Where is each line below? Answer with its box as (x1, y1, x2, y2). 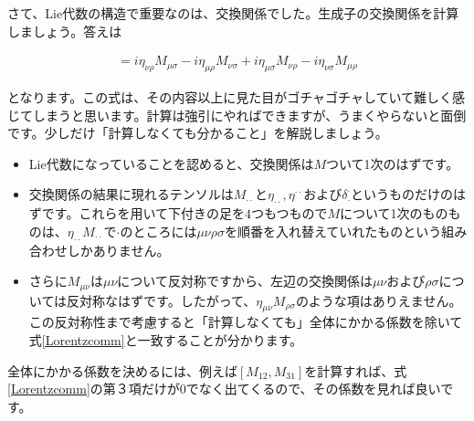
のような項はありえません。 (295, 290, 462, 310)
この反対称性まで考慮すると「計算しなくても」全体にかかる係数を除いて (28, 312, 463, 332)
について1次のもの (340, 204, 448, 223)
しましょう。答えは (7, 21, 122, 40)
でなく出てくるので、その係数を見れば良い (185, 379, 441, 398)
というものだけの (350, 184, 453, 204)
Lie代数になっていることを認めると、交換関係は (28, 153, 314, 173)
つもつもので (250, 204, 328, 223)
